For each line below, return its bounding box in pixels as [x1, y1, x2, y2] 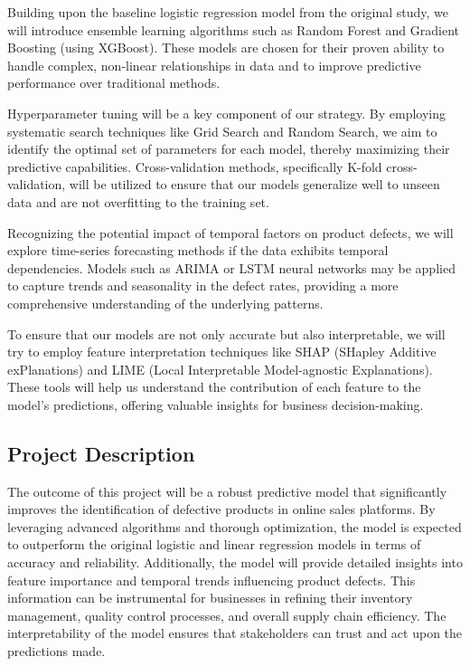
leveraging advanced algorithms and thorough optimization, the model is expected [7, 517, 462, 536]
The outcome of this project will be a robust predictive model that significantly [7, 481, 447, 500]
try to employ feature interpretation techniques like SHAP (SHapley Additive [7, 342, 437, 361]
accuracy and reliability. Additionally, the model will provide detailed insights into [7, 553, 463, 572]
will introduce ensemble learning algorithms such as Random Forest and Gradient [7, 20, 460, 39]
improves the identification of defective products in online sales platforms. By [7, 499, 436, 519]
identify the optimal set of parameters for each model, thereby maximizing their [7, 139, 450, 158]
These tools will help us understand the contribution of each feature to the [7, 377, 421, 396]
